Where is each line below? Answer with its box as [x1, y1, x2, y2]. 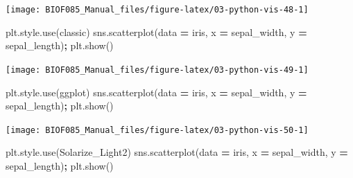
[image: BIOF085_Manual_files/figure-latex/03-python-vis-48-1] [6, 5, 309, 15]
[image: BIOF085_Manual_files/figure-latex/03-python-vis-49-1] [6, 64, 309, 75]
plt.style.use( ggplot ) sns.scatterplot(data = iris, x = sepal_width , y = [6, 84, 307, 99]
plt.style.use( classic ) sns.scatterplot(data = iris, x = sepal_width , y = [6, 24, 307, 39]
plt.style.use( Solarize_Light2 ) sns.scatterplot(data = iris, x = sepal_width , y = [6, 145, 348, 159]
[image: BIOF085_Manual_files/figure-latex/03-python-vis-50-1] [6, 125, 309, 135]
